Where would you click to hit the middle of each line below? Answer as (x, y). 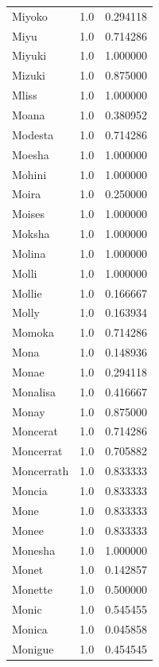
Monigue (33, 648)
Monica (30, 628)
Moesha (31, 154)
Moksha (31, 234)
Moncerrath (41, 471)
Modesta (33, 134)
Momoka (33, 332)
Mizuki (29, 75)
